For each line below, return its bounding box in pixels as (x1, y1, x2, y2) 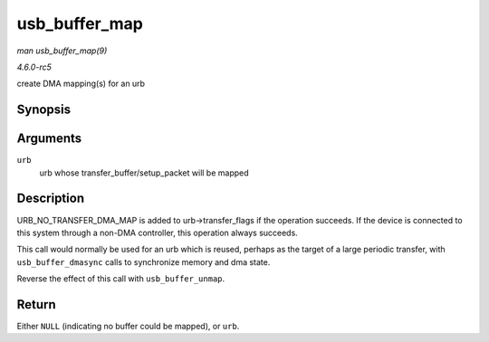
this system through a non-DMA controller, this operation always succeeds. (16, 227, 298, 238)
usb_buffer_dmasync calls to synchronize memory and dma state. (16, 256, 271, 267)
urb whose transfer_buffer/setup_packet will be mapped (39, 167, 249, 178)
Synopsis (16, 102, 72, 118)
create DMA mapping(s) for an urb (16, 78, 145, 90)
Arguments (16, 131, 82, 147)
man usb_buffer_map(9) (16, 45, 108, 56)
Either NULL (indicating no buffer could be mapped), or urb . (16, 321, 240, 332)
